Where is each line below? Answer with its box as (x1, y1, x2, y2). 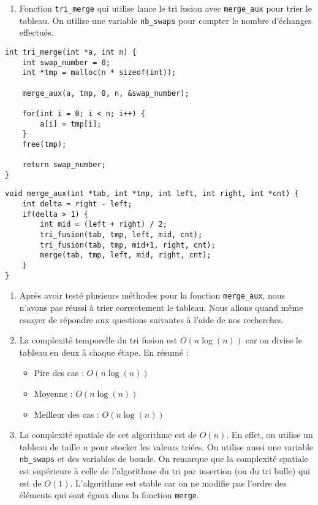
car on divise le (245, 334, 302, 346)
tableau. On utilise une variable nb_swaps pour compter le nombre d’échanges (19, 14, 312, 26)
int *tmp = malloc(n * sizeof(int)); (22, 68, 176, 77)
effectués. (19, 26, 54, 39)
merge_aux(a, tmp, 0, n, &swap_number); (22, 88, 189, 98)
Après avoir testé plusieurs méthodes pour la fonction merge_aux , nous (19, 289, 286, 302)
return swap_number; (22, 160, 106, 170)
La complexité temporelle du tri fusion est (19, 334, 178, 346)
